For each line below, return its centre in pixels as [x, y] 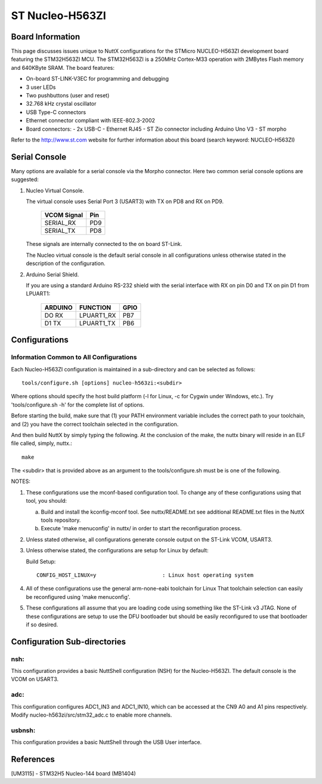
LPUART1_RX [97, 315]
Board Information [46, 37]
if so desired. [42, 625]
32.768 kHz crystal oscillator [61, 104]
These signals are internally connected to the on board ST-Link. [104, 244]
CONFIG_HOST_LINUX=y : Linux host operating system [145, 575]
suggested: [25, 180]
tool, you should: [47, 501]
